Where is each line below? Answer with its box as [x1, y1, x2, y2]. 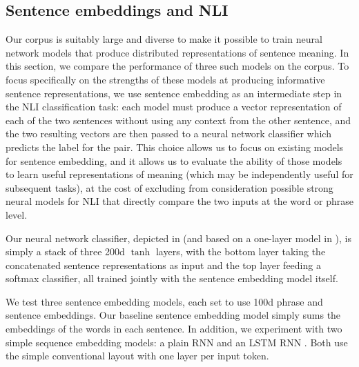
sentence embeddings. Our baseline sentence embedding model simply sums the [6, 308, 341, 322]
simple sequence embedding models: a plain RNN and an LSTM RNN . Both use [6, 335, 348, 349]
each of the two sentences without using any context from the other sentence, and [6, 112, 351, 127]
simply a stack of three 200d [6, 244, 125, 259]
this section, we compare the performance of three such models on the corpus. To [6, 59, 349, 73]
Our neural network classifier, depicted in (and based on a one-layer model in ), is [6, 230, 352, 245]
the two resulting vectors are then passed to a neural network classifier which [6, 126, 331, 141]
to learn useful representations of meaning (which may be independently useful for [6, 167, 353, 181]
